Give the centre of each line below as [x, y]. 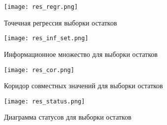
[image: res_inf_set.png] [46, 38]
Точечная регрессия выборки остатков [61, 22]
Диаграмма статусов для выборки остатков [68, 117]
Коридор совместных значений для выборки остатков [83, 86]
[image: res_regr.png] [41, 7]
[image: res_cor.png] [39, 70]
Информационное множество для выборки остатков [81, 54]
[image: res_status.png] [44, 101]
